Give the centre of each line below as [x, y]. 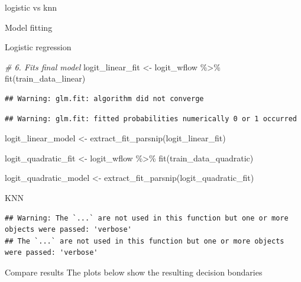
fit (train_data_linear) [45, 78]
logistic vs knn [31, 7]
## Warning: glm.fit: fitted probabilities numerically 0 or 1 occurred [151, 119]
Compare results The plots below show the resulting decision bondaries [134, 272]
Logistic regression [38, 47]
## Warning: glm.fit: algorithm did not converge [104, 98]
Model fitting [29, 27]
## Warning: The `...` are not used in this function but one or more [147, 218]
